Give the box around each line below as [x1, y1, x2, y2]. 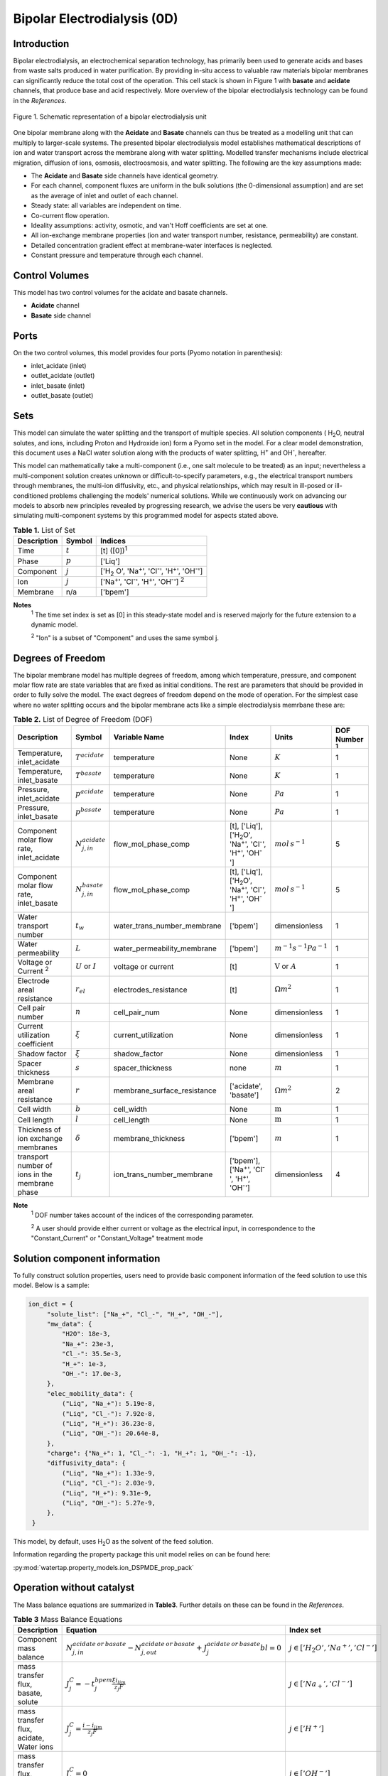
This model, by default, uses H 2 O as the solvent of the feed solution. [13, 1537, 214, 1547]
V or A [274, 961, 297, 971]
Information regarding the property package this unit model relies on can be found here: [13, 1550, 271, 1559]
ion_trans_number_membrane [113, 1169, 213, 1179]
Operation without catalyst [13, 1581, 135, 1594]
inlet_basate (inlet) [31, 381, 85, 390]
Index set [289, 1625, 321, 1635]
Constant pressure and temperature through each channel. [31, 251, 203, 259]
